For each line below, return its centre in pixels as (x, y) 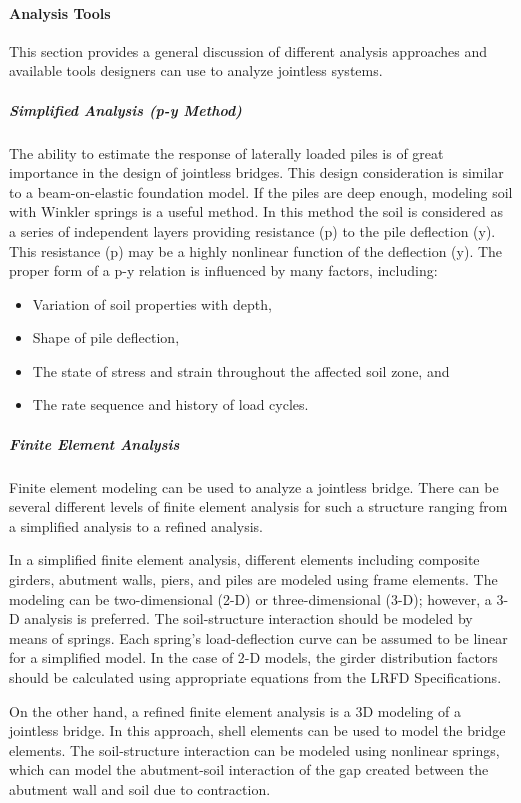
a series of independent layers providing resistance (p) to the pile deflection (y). (252, 230)
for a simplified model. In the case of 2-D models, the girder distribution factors (253, 657)
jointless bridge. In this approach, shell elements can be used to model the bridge (257, 730)
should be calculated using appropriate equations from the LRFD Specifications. (255, 676)
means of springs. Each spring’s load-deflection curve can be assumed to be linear (258, 637)
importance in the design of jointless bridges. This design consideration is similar (256, 172)
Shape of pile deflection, (106, 337)
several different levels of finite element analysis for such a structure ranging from (258, 506)
